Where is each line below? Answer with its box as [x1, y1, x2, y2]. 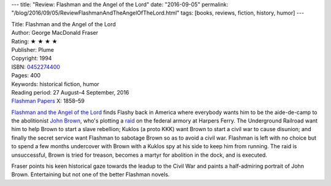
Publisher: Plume [11, 46, 55, 53]
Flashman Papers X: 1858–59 [11, 98, 85, 105]
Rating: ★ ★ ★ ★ [11, 37, 58, 45]
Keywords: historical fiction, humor [11, 80, 99, 88]
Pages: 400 [11, 72, 41, 79]
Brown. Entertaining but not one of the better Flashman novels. [11, 171, 170, 178]
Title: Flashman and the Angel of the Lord [11, 20, 116, 27]
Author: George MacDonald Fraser [11, 29, 99, 37]
